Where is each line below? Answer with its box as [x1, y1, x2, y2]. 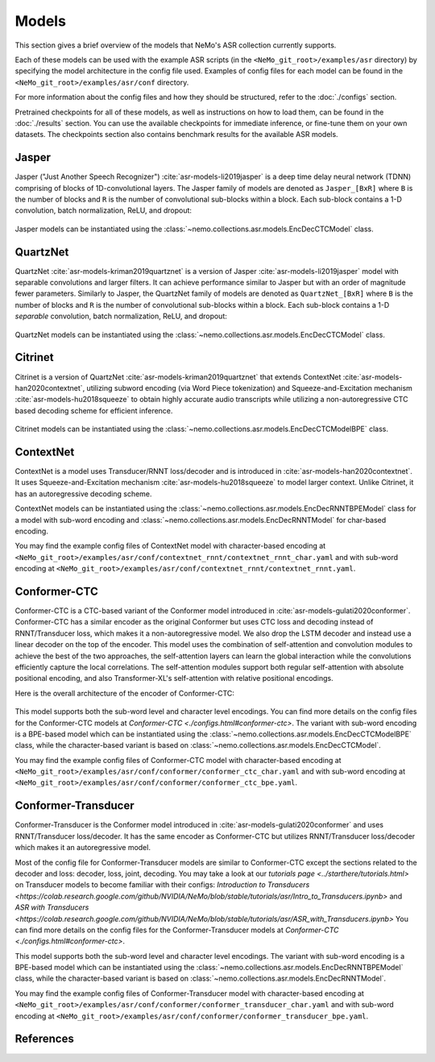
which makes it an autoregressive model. [14, 843, 151, 853]
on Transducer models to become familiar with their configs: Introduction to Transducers [14, 880, 310, 890]
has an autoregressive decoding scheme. [14, 488, 152, 499]
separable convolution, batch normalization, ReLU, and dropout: [14, 311, 227, 322]
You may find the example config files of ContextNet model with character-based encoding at [14, 541, 326, 551]
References [14, 1032, 74, 1046]
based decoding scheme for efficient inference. [14, 405, 173, 415]
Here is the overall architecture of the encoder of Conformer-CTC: [14, 688, 235, 698]
